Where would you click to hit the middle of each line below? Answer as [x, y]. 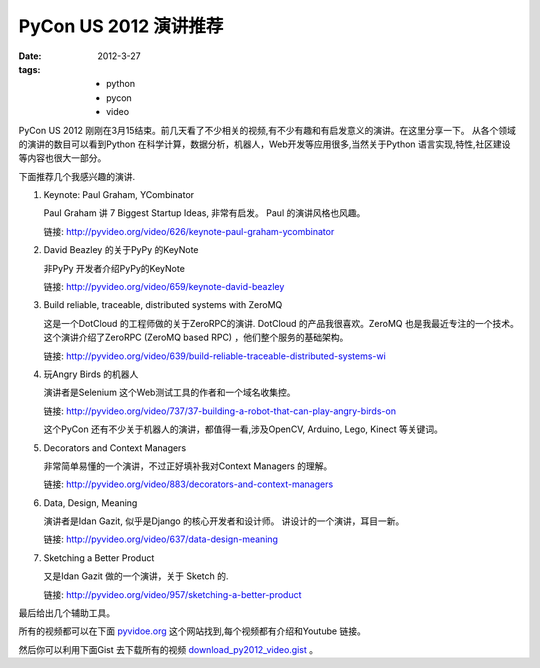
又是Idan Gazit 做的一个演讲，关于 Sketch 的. [136, 576]
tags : [29, 69]
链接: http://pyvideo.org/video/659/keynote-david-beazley [164, 287]
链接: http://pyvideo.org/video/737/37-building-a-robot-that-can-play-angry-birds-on [220, 411]
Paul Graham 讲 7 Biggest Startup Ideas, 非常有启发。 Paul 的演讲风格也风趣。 [204, 213]
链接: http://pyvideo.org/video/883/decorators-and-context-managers [188, 484]
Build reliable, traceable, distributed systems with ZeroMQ [163, 305]
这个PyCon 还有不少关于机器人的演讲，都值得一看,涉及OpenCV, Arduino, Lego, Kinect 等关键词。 [243, 429]
